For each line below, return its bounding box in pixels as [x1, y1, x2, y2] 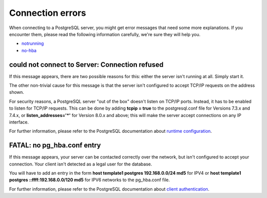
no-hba [21, 47, 37, 53]
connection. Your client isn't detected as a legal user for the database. [9, 161, 152, 167]
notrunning [21, 40, 44, 46]
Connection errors [9, 7, 87, 18]
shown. [9, 89, 24, 95]
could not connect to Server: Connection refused [9, 60, 164, 69]
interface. [9, 119, 29, 125]
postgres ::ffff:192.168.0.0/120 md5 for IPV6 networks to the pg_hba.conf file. [9, 177, 170, 183]
